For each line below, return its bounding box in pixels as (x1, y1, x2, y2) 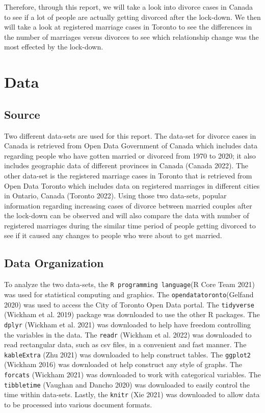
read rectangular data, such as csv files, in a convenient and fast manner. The (4, 339, 247, 350)
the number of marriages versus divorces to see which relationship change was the (4, 31, 259, 42)
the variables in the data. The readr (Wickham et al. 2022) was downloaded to (4, 329, 252, 340)
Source (4, 106, 40, 122)
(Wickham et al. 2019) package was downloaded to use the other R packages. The (4, 309, 260, 320)
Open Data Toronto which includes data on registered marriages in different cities (4, 180, 260, 191)
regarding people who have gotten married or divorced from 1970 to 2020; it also (4, 150, 256, 161)
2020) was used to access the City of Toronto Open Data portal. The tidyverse (4, 299, 254, 309)
